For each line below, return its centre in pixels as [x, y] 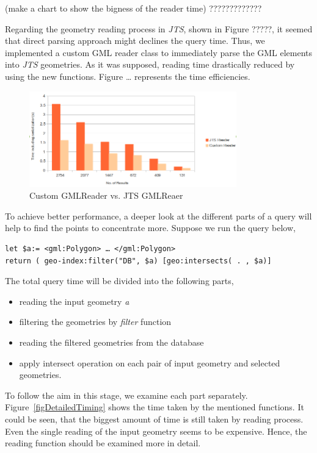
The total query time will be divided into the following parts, [119, 281]
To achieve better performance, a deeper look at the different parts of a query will [158, 216]
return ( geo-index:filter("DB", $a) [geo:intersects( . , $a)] [138, 261]
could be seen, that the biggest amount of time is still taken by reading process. [154, 419]
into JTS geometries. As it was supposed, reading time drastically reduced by [150, 64]
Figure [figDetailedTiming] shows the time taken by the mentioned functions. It [155, 407]
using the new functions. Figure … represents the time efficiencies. [128, 76]
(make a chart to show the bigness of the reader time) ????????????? [133, 8]
